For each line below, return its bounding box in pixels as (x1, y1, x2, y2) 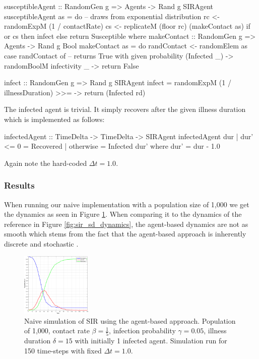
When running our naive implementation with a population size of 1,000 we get (4, 199, 249, 209)
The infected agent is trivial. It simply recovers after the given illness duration (4, 104, 246, 114)
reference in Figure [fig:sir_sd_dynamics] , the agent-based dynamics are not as (4, 218, 248, 229)
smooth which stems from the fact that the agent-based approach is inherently (4, 228, 246, 239)
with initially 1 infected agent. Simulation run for (75, 335, 227, 346)
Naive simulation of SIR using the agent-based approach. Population (24, 315, 236, 326)
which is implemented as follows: (4, 113, 105, 124)
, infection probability (109, 325, 176, 336)
